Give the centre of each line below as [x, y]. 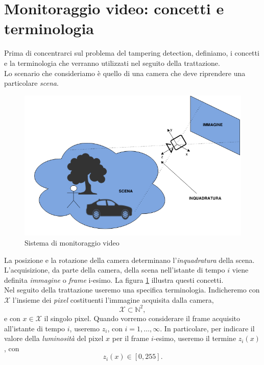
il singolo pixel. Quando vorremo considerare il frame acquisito [142, 318]
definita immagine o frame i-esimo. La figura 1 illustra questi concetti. [114, 279]
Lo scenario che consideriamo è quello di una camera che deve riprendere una [125, 73]
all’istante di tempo [35, 328]
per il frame [130, 338]
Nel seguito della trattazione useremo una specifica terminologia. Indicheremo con [132, 290]
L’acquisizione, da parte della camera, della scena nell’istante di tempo [115, 270]
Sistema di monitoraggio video [72, 242]
